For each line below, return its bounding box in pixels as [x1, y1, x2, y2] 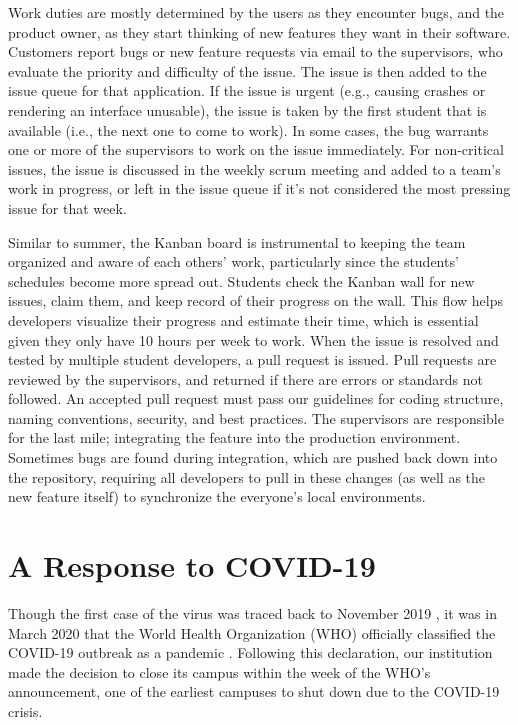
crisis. [8, 700, 43, 721]
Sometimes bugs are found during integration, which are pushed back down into [8, 447, 498, 468]
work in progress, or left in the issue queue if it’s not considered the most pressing [8, 178, 511, 199]
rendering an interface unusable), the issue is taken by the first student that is [8, 99, 487, 120]
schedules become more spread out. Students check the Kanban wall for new [8, 270, 475, 291]
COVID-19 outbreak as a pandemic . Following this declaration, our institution [8, 642, 493, 663]
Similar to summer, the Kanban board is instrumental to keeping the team [8, 231, 466, 252]
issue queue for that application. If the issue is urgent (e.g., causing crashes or [8, 80, 486, 101]
